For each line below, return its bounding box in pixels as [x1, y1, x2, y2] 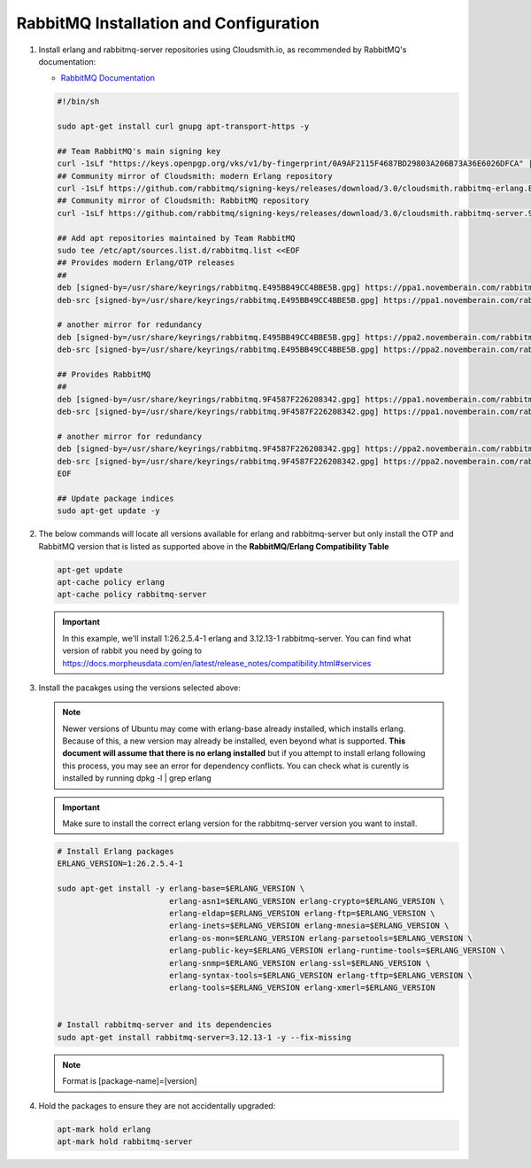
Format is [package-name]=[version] [62, 1076, 197, 1086]
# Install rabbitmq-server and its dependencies [57, 1020, 273, 1030]
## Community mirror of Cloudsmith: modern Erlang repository [57, 171, 333, 181]
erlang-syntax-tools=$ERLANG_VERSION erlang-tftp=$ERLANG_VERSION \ [168, 970, 473, 980]
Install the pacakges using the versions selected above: [38, 682, 241, 693]
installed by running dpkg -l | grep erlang [62, 773, 212, 783]
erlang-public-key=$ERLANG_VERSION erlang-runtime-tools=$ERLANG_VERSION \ [168, 946, 505, 956]
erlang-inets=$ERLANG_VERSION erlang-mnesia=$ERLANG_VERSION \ [168, 921, 450, 931]
